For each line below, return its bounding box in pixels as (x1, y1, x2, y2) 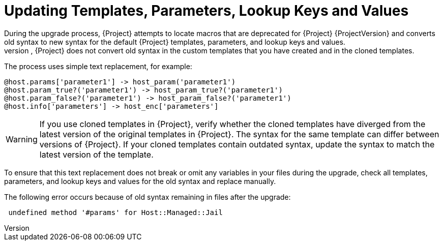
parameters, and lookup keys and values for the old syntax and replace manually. (4, 176, 276, 186)
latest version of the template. (39, 149, 154, 160)
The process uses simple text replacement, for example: (4, 62, 192, 71)
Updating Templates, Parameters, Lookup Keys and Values (4, 2, 409, 19)
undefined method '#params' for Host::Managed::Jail (8, 208, 223, 217)
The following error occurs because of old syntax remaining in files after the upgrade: (4, 192, 291, 201)
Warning (6, 134, 38, 144)
